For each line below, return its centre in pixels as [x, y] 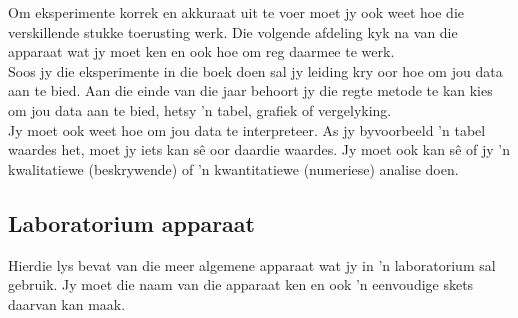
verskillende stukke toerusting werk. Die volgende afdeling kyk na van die [233, 31]
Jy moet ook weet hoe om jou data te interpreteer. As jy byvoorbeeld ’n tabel [247, 129]
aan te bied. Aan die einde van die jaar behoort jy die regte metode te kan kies [250, 90]
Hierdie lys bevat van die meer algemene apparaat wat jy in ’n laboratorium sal [252, 264]
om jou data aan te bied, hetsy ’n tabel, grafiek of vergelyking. [200, 109]
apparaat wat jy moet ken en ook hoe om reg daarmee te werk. [201, 51]
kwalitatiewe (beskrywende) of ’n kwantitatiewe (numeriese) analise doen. [233, 168]
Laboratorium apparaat [131, 222]
